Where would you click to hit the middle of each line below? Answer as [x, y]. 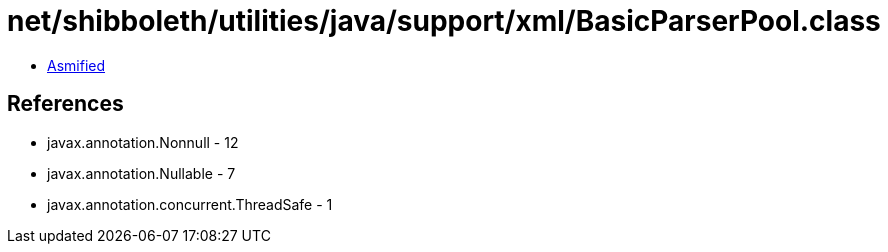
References [65, 104]
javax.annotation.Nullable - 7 [141, 173]
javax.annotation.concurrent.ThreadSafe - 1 [190, 204]
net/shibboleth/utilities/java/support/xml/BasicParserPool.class [444, 21]
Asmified [76, 65]
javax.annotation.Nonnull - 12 [143, 142]
